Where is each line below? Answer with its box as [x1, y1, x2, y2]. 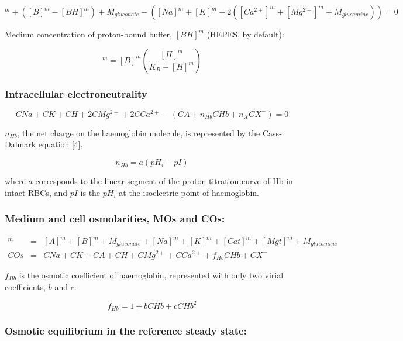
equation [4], [38, 138, 83, 150]
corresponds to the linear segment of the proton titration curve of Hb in [35, 175, 293, 187]
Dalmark [5, 138, 36, 150]
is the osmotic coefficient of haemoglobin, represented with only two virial [19, 269, 284, 281]
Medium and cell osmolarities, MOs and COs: [5, 211, 225, 226]
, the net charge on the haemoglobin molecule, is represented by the [17, 126, 260, 139]
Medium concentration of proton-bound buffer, [5, 28, 173, 40]
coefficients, [5, 280, 46, 292]
